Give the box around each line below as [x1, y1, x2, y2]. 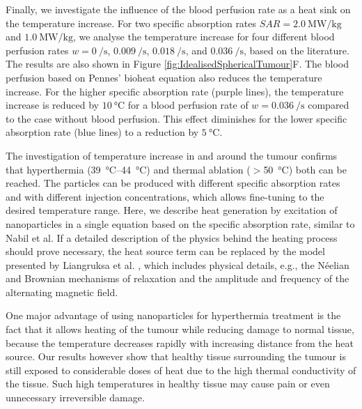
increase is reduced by [6, 98, 99, 112]
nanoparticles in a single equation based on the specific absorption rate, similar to [6, 216, 355, 231]
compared [308, 98, 349, 112]
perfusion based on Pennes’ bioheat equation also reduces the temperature [6, 70, 322, 84]
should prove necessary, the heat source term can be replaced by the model [6, 244, 325, 258]
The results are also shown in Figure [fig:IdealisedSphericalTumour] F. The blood [6, 56, 349, 71]
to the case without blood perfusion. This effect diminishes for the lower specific [6, 111, 347, 125]
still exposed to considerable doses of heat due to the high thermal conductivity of [6, 362, 356, 377]
